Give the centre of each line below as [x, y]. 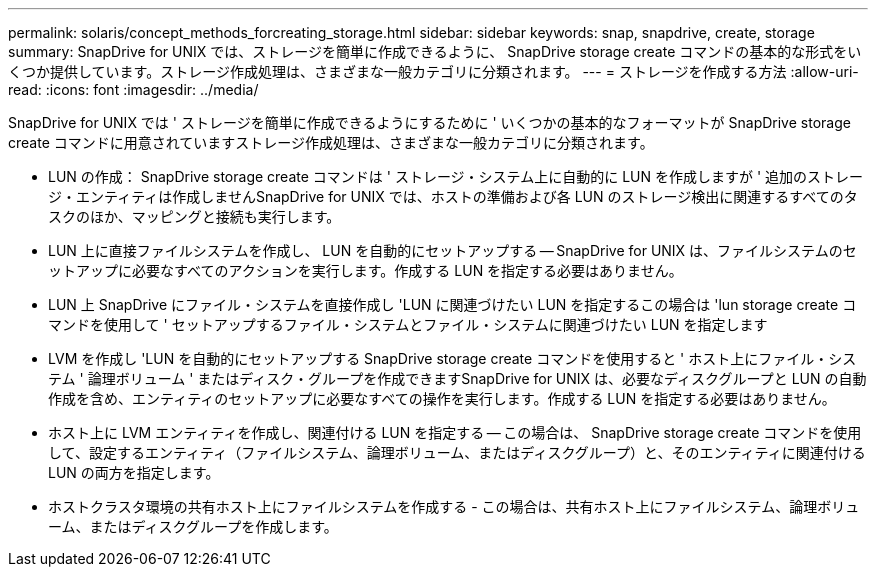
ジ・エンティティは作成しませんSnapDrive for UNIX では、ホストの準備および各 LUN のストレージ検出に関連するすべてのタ [453, 196]
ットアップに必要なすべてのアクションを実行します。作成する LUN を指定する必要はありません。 [365, 270]
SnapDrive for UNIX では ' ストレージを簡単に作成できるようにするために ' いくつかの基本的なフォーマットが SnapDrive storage [429, 122]
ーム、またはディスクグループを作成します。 [193, 526]
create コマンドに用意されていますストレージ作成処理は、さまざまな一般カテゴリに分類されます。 [331, 142]
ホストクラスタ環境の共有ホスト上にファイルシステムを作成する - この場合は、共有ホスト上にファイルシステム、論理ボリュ [454, 506]
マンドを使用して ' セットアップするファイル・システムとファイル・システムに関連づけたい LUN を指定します [408, 324]
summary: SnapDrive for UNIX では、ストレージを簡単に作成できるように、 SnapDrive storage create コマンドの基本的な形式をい [435, 51]
